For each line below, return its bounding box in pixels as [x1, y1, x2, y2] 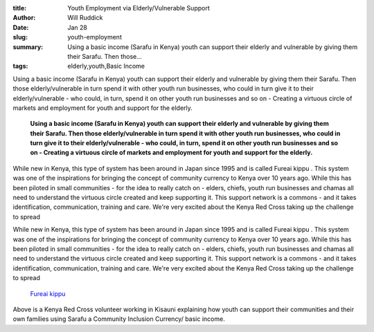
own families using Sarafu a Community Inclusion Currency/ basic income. [12, 315, 225, 323]
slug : [12, 33, 28, 41]
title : [12, 4, 27, 12]
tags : [12, 62, 28, 71]
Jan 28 [67, 23, 88, 31]
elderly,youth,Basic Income [67, 62, 145, 71]
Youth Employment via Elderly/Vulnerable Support [67, 4, 211, 12]
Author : [12, 14, 36, 22]
